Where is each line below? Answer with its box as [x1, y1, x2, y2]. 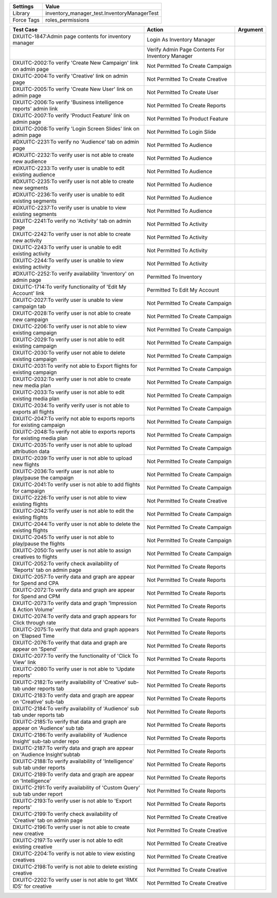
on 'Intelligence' [12, 777, 51, 784]
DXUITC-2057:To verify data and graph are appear [12, 573, 135, 580]
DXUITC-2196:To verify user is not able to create [12, 823, 130, 831]
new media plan [12, 382, 51, 389]
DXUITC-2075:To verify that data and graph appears [12, 626, 140, 633]
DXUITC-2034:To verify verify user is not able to [12, 402, 130, 409]
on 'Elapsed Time [12, 633, 55, 639]
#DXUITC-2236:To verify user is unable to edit [12, 191, 125, 198]
